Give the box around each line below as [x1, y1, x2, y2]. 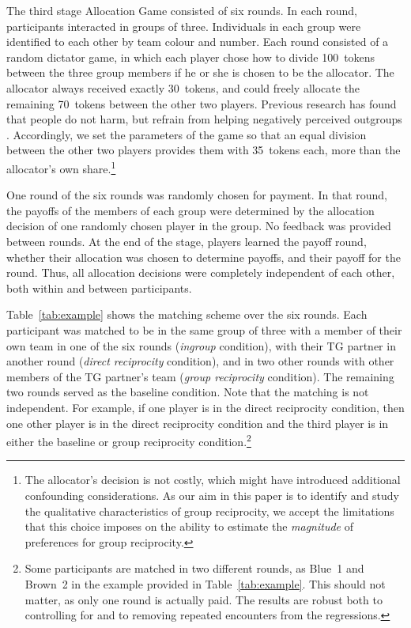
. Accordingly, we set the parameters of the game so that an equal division [6, 126, 367, 142]
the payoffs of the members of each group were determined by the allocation [6, 202, 375, 218]
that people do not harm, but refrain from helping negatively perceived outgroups [6, 111, 402, 127]
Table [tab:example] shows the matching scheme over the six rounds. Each [6, 306, 368, 323]
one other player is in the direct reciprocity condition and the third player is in [6, 414, 389, 431]
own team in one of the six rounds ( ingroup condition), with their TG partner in [6, 337, 396, 354]
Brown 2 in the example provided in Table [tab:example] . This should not [25, 575, 386, 592]
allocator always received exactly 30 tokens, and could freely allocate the [6, 79, 360, 96]
